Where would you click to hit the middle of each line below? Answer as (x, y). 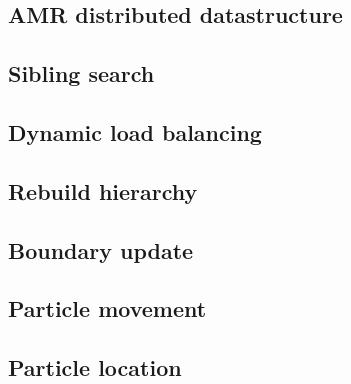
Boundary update (101, 249)
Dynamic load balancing (135, 131)
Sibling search (81, 73)
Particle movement (107, 308)
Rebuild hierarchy (103, 190)
